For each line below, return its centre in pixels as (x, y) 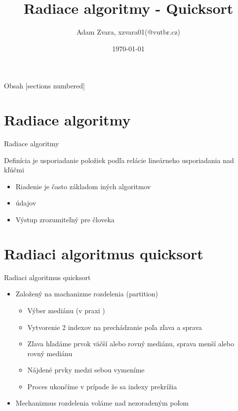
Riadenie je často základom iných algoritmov (83, 186)
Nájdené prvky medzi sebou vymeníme (86, 370)
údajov (26, 203)
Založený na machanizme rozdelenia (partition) (87, 294)
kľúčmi (14, 170)
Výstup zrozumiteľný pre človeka (65, 219)
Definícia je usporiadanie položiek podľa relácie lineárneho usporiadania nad (119, 160)
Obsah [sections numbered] (45, 86)
